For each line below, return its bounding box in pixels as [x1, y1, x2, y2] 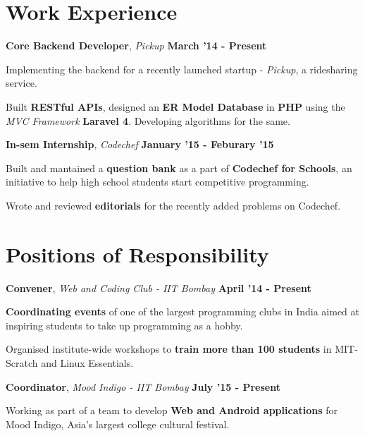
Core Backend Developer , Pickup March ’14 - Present [6, 38, 267, 53]
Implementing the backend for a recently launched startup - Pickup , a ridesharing [6, 61, 358, 76]
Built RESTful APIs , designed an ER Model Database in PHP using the [6, 99, 345, 114]
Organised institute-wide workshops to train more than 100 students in [6, 341, 332, 356]
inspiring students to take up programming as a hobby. [6, 317, 243, 332]
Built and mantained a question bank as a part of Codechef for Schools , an [6, 160, 352, 175]
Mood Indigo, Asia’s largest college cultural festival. [6, 416, 230, 431]
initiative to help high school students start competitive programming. [6, 174, 309, 189]
